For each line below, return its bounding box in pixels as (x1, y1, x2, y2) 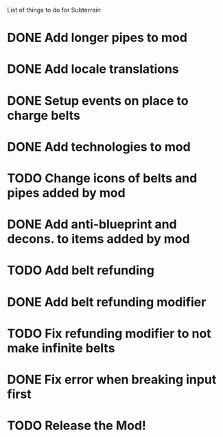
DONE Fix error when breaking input (7, 372, 217, 387)
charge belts (7, 107, 80, 123)
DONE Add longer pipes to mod (7, 30, 187, 45)
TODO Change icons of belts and (7, 170, 198, 186)
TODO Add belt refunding (7, 263, 154, 278)
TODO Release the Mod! (7, 418, 146, 434)
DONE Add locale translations (7, 61, 180, 77)
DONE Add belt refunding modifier (7, 294, 207, 310)
